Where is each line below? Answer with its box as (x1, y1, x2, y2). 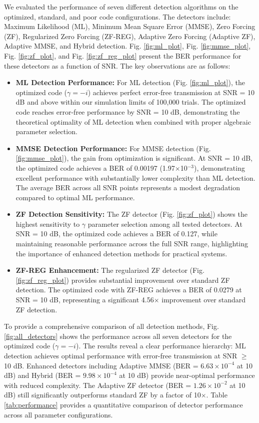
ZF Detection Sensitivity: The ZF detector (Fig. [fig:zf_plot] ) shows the (15, 209, 247, 219)
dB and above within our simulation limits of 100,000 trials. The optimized (15, 97, 246, 107)
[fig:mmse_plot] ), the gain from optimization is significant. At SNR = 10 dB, (15, 153, 252, 163)
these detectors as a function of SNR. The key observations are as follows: (4, 60, 230, 71)
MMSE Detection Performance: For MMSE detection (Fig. (15, 143, 211, 153)
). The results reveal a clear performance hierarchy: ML (75, 340, 246, 351)
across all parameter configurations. (4, 409, 113, 419)
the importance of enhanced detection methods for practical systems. (15, 248, 227, 258)
